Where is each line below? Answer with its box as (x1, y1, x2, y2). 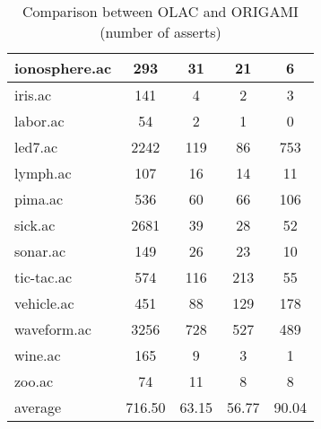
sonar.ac (14, 241, 66, 261)
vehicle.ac (14, 293, 74, 313)
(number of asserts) (100, 22, 221, 42)
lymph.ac (14, 162, 72, 183)
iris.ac (14, 84, 52, 105)
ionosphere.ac (14, 57, 112, 78)
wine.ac (14, 345, 61, 365)
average (14, 397, 62, 417)
